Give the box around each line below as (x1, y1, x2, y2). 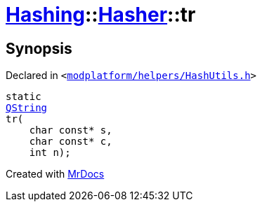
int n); (29, 147, 71, 159)
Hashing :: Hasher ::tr (6, 3, 196, 27)
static (6, 91, 41, 103)
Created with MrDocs (6, 168, 105, 180)
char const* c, (29, 136, 112, 148)
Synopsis (6, 39, 72, 57)
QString (6, 102, 48, 114)
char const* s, (29, 124, 112, 136)
